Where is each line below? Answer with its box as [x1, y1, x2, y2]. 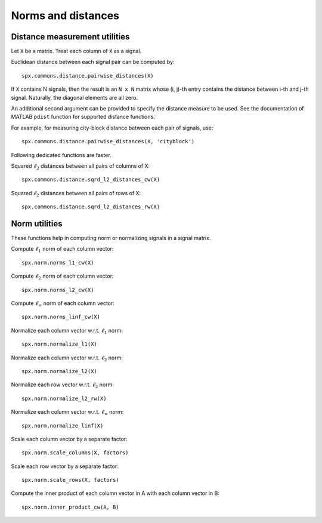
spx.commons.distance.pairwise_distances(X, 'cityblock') [21, 138, 195, 145]
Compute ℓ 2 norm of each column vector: [11, 272, 114, 281]
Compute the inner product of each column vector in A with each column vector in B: [11, 490, 220, 497]
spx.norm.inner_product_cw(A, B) [21, 503, 119, 510]
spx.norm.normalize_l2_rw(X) [21, 395, 107, 402]
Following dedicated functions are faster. [11, 151, 112, 158]
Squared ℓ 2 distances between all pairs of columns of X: [11, 162, 150, 171]
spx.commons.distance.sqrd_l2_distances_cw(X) [21, 176, 160, 183]
